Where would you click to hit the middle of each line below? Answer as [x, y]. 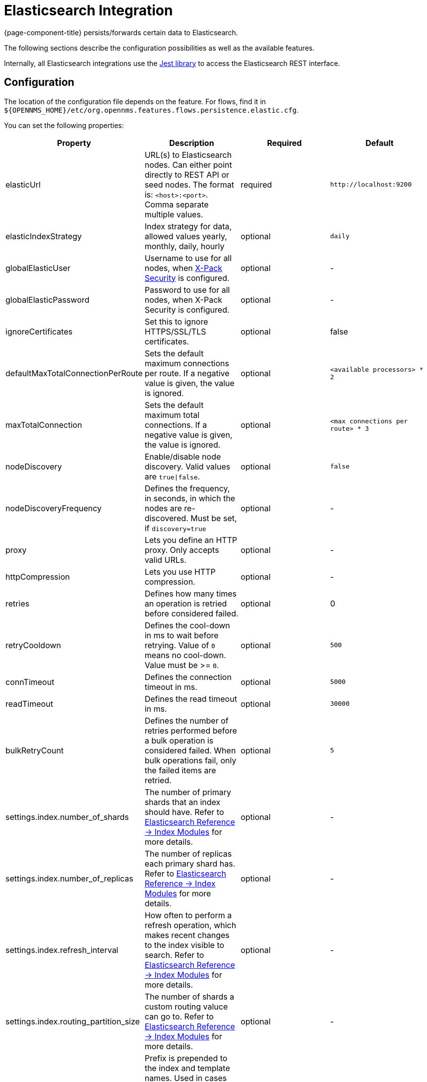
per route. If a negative [187, 373]
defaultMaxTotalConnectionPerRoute [74, 373]
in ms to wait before [182, 635]
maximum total [172, 415]
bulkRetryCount [35, 750]
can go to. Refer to [179, 1016]
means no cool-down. [185, 655]
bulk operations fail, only [190, 760]
